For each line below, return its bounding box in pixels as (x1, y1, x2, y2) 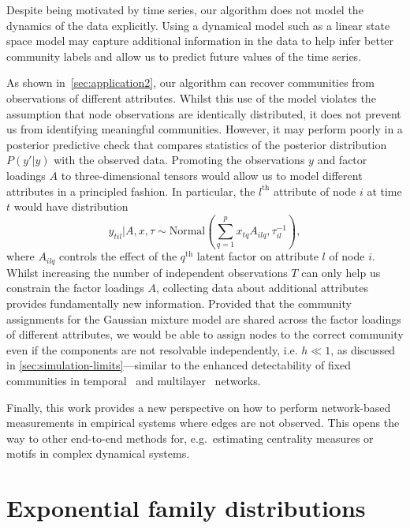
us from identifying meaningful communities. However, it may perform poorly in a (6, 121, 403, 137)
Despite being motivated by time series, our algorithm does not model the (6, 2, 363, 17)
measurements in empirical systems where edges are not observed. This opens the (6, 414, 400, 431)
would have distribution (13, 198, 129, 215)
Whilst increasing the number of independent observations (6, 264, 288, 280)
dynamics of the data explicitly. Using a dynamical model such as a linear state (6, 17, 390, 33)
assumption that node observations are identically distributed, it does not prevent (6, 105, 401, 122)
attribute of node (273, 182, 356, 199)
